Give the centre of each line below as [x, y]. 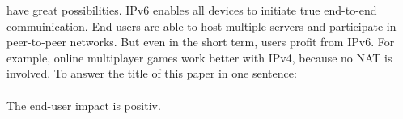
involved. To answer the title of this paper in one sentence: [152, 73]
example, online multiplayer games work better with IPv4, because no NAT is [199, 57]
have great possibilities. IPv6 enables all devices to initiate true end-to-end [192, 10]
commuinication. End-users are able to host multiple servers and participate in [201, 25]
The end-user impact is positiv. [84, 105]
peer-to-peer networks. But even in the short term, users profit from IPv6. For [201, 42]
